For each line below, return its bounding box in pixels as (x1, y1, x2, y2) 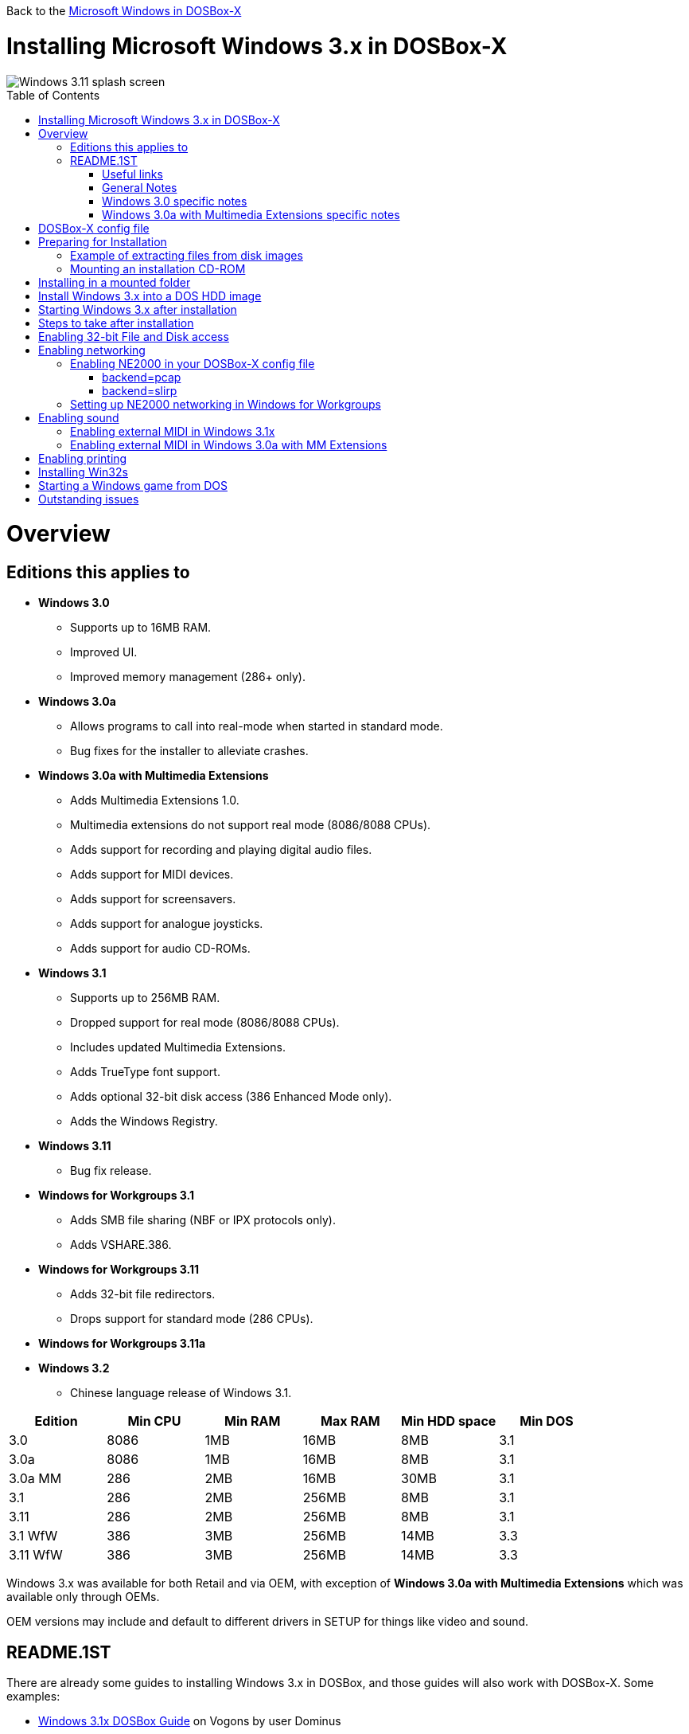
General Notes (102, 180, 177, 194)
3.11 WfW (9, 1547, 63, 1564)
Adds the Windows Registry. (70, 1114, 218, 1129)
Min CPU (127, 1413, 181, 1430)
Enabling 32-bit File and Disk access (38, 329, 229, 343)
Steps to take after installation (38, 315, 194, 330)
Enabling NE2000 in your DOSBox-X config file (70, 356, 315, 370)
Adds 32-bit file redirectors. (70, 1287, 216, 1301)
